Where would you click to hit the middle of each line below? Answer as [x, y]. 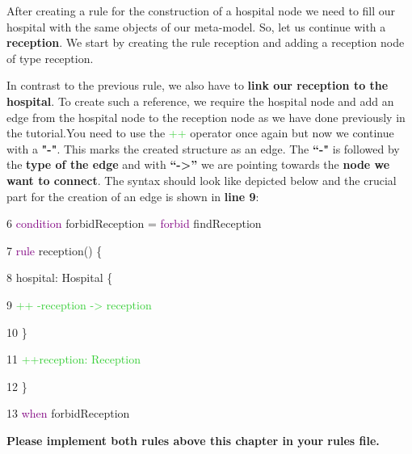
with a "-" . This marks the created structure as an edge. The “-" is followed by [203, 148]
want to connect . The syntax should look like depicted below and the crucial [202, 180]
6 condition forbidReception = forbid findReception [134, 223]
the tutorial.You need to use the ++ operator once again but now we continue [200, 133]
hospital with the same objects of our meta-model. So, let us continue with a [196, 26]
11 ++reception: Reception [74, 359]
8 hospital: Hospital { [60, 277]
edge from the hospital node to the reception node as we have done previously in [206, 117]
